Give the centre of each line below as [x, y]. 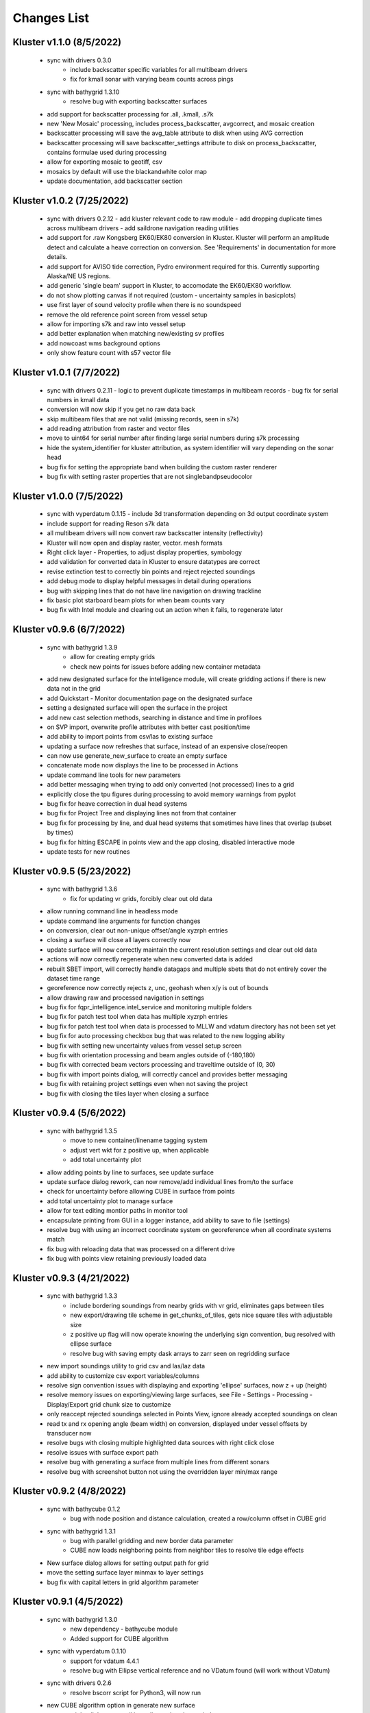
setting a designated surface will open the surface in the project [137, 708]
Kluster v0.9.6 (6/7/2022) [69, 629]
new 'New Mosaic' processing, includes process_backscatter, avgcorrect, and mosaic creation [181, 123]
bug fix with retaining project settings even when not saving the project [147, 1084]
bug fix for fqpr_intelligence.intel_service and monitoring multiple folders [149, 1007]
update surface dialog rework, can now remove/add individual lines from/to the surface [170, 1181]
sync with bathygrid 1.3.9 [82, 647]
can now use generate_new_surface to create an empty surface [137, 756]
